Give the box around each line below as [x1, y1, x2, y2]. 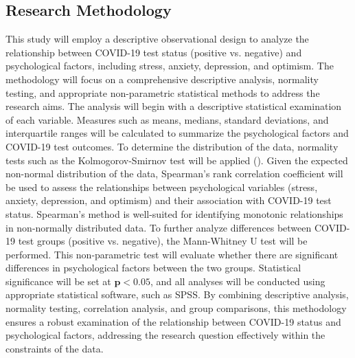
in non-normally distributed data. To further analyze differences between [5, 220, 312, 234]
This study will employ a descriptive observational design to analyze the [5, 32, 309, 46]
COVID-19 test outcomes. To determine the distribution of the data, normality [5, 139, 339, 153]
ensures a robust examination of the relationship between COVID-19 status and [5, 314, 341, 328]
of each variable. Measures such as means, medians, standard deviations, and [5, 112, 329, 126]
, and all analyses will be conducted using [150, 273, 325, 288]
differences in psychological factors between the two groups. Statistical [5, 260, 301, 275]
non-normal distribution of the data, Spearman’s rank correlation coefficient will [5, 166, 343, 181]
